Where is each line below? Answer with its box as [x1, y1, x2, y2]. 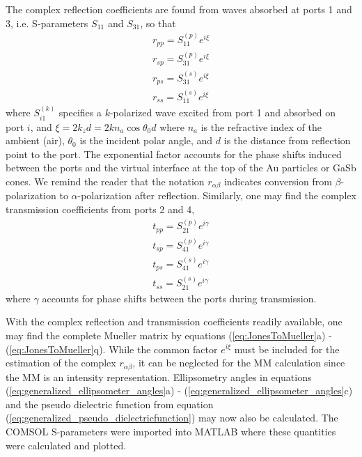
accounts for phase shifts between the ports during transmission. [42, 291, 317, 305]
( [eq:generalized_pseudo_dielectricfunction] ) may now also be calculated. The [6, 410, 338, 425]
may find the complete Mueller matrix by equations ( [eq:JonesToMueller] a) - [6, 327, 332, 342]
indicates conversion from [223, 173, 332, 188]
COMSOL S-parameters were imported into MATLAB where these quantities [6, 424, 336, 438]
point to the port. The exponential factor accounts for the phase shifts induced [6, 146, 342, 161]
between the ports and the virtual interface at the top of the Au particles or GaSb [6, 160, 356, 175]
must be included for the [234, 341, 340, 356]
